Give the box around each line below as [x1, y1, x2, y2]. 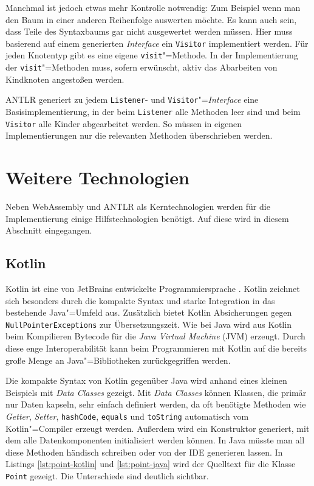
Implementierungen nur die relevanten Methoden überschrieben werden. [5, 129, 273, 142]
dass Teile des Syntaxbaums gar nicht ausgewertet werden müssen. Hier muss [5, 25, 293, 38]
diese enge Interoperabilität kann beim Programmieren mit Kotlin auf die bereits [5, 342, 307, 355]
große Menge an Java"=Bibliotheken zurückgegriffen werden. [5, 353, 231, 366]
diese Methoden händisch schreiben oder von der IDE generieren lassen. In [5, 445, 283, 458]
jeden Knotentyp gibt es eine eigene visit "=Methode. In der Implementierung [5, 49, 298, 61]
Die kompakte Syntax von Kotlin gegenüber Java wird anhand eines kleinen [5, 374, 287, 387]
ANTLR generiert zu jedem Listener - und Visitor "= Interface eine [5, 93, 259, 106]
